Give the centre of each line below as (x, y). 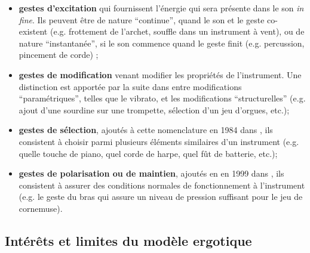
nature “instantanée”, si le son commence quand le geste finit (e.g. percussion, (162, 43)
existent (33, 31)
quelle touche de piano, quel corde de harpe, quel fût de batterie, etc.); (148, 153)
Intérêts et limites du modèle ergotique (128, 240)
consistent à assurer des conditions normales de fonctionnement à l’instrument (162, 185)
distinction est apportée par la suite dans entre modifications (130, 86)
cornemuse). (41, 208)
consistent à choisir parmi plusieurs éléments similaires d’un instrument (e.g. (159, 141)
